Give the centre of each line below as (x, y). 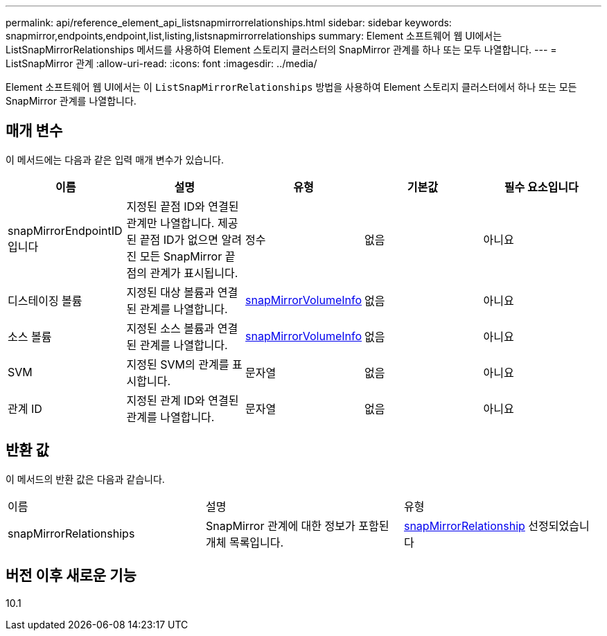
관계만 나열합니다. (170, 223)
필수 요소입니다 (541, 187)
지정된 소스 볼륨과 (170, 328)
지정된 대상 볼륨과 (170, 292)
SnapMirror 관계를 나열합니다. (71, 101)
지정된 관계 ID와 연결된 (183, 400)
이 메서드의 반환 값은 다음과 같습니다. (85, 479)
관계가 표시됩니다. (194, 273)
